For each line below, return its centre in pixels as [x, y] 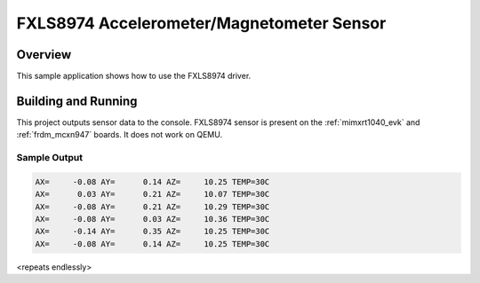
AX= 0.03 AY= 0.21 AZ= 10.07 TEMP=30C [152, 194]
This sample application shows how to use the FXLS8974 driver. [134, 76]
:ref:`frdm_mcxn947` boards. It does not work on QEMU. [119, 135]
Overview [44, 55]
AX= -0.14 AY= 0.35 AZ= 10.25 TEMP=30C [152, 232]
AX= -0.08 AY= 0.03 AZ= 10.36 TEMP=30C [152, 219]
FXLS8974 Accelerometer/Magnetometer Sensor [201, 23]
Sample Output [50, 158]
